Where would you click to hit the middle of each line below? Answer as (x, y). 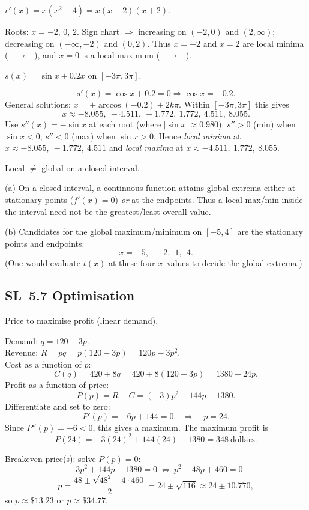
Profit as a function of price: (57, 385)
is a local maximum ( (121, 55)
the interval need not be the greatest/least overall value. (108, 211)
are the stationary (270, 232)
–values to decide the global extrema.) (232, 263)
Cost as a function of (43, 364)
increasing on (162, 31)
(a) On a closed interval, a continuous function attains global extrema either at (150, 188)
